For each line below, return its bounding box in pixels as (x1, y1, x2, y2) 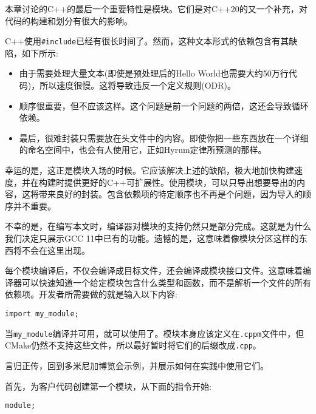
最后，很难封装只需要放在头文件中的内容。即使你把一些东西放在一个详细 (19, 131, 309, 144)
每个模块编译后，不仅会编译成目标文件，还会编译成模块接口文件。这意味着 (5, 264, 303, 277)
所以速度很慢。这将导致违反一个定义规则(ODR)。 (39, 79, 236, 92)
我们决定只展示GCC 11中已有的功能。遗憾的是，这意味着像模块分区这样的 (5, 231, 299, 244)
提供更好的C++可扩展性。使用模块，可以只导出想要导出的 (64, 175, 297, 188)
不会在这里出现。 (21, 243, 90, 256)
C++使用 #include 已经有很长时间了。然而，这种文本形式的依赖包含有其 (5, 35, 289, 47)
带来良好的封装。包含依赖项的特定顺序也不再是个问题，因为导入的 (38, 188, 303, 200)
